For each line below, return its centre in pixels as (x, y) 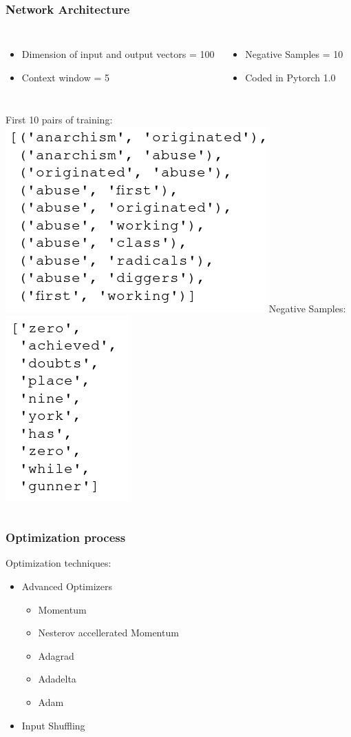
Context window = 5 (65, 77)
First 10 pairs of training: (59, 120)
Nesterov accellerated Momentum (108, 633)
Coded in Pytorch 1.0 (290, 77)
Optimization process (66, 537)
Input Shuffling (53, 725)
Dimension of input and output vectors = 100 (118, 54)
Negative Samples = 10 (294, 54)
